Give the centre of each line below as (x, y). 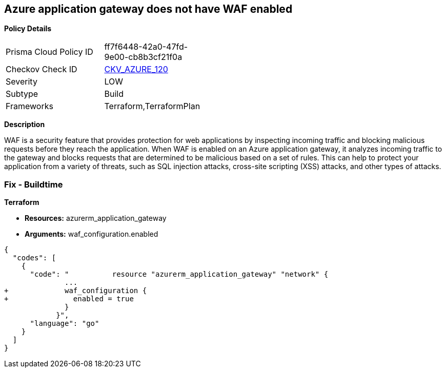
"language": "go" (65, 324)
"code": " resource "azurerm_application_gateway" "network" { (179, 274)
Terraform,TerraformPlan (152, 106)
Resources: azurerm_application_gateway (96, 218)
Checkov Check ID (42, 69)
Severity (22, 82)
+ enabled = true (69, 299)
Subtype (22, 94)
